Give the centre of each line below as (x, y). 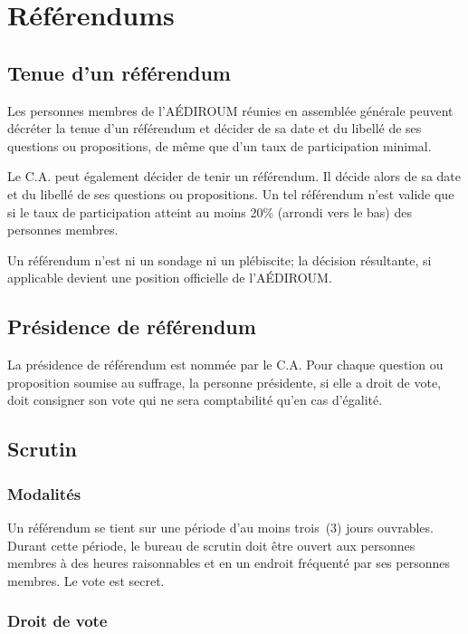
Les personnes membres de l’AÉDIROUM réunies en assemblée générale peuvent (230, 110)
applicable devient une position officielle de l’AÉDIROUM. (170, 278)
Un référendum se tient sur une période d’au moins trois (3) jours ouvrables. (220, 527)
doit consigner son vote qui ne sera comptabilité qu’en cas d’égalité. (195, 400)
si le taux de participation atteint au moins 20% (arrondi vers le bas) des (210, 211)
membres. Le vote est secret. (86, 580)
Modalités (44, 493)
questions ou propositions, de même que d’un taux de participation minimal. (220, 145)
